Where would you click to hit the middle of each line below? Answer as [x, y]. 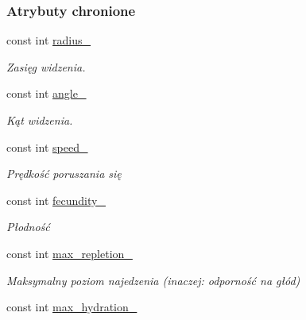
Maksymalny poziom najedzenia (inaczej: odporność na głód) [153, 280]
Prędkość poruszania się [64, 173]
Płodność [28, 227]
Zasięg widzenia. [46, 66]
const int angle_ [46, 93]
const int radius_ [48, 40]
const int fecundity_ [56, 200]
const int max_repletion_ [70, 253]
